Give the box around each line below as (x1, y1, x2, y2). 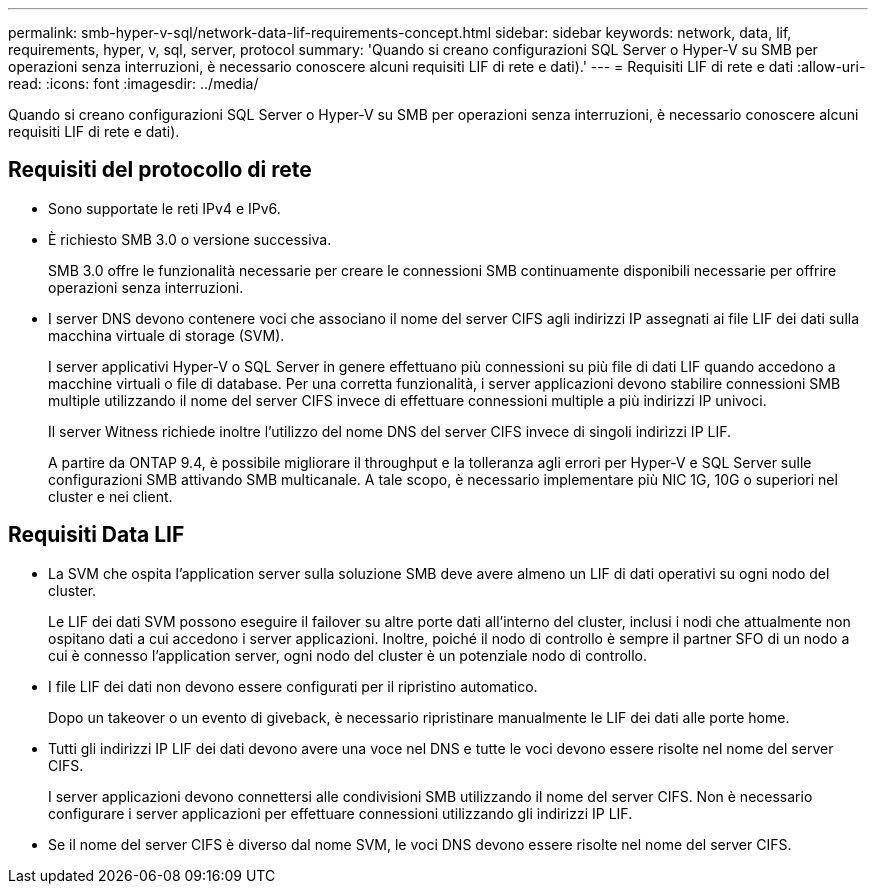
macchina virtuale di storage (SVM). (48, 326, 285, 344)
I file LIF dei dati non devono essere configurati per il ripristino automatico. (48, 677, 538, 695)
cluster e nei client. (48, 487, 173, 505)
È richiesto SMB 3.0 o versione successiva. (48, 230, 332, 248)
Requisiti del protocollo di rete (8, 157, 312, 183)
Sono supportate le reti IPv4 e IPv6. (48, 199, 281, 217)
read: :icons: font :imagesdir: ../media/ (8, 75, 259, 92)
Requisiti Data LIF (8, 522, 185, 548)
